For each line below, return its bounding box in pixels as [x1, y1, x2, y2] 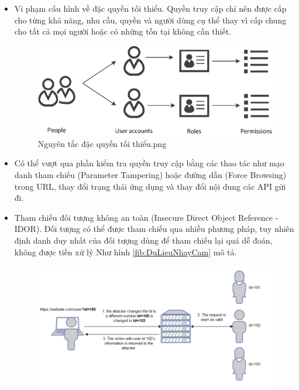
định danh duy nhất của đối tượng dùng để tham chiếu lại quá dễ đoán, [14, 234, 273, 247]
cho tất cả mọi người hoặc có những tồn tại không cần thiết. [14, 25, 232, 37]
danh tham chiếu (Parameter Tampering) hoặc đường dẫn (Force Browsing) [14, 169, 287, 181]
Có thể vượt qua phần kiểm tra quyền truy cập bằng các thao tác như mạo [14, 157, 284, 169]
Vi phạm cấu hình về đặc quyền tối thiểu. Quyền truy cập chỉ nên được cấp [14, 2, 287, 14]
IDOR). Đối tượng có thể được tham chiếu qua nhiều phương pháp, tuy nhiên [14, 223, 294, 235]
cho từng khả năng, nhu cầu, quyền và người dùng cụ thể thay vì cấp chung [14, 13, 287, 26]
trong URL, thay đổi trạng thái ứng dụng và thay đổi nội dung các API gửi [14, 180, 286, 192]
